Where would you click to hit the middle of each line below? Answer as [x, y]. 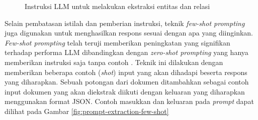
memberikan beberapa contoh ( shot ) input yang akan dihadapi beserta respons [126, 72]
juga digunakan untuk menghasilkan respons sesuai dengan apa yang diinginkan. [129, 33]
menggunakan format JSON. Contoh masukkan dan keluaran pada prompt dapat [129, 101]
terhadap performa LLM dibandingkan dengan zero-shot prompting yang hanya [126, 52]
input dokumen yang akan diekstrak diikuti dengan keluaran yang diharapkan [125, 91]
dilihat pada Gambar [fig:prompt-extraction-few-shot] [87, 111]
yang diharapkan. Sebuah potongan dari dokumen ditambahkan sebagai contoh [127, 82]
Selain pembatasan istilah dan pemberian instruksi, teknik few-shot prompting [125, 23]
